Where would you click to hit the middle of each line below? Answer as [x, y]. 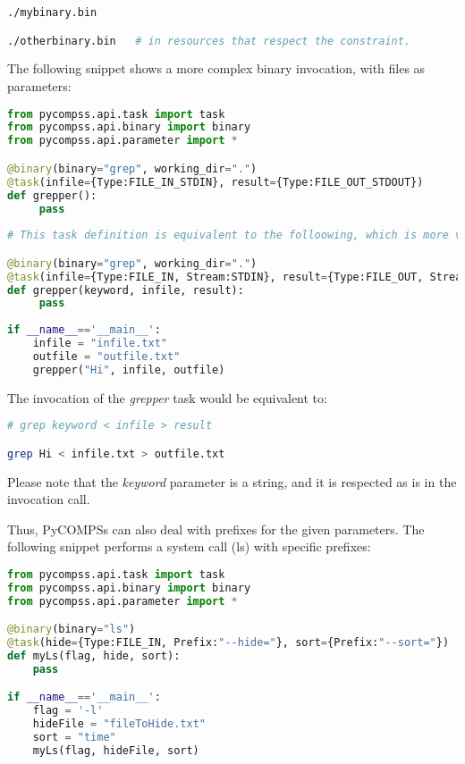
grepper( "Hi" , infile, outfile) [129, 369]
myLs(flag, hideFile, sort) [116, 750]
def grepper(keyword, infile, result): [126, 290]
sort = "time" [74, 738]
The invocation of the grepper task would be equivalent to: [167, 397]
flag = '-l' [68, 711]
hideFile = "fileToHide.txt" [119, 724]
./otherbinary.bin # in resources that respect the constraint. [209, 41]
